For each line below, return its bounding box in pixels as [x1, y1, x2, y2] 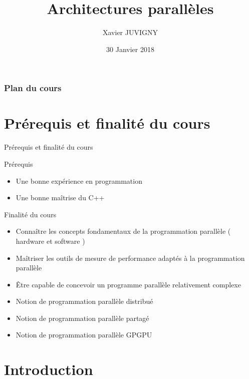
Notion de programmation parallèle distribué [16, 296, 153, 306]
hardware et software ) [16, 235, 85, 246]
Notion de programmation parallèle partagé [16, 312, 149, 323]
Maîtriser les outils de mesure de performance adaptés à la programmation [16, 252, 245, 263]
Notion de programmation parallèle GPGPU [16, 329, 152, 340]
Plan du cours [4, 82, 62, 94]
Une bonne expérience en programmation [16, 175, 142, 186]
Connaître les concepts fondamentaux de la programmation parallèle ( [16, 226, 231, 236]
